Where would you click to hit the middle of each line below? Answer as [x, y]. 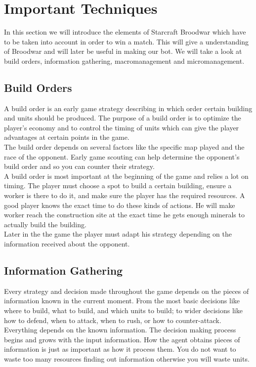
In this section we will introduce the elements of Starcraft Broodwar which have [125, 32]
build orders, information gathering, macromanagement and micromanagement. [124, 61]
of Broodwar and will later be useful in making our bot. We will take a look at [123, 51]
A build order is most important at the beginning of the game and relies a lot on [126, 176]
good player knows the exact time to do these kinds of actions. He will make [120, 205]
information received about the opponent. [67, 244]
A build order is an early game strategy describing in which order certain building [128, 108]
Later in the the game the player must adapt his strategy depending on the [118, 234]
